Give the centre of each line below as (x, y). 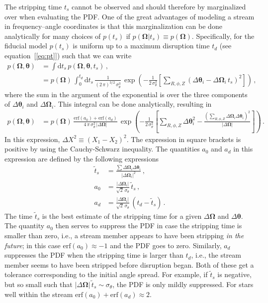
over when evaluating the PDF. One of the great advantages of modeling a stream (130, 16)
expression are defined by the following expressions (82, 158)
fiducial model (26, 46)
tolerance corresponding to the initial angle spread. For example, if (106, 274)
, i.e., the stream (216, 255)
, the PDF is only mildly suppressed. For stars (183, 284)
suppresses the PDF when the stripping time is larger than (94, 255)
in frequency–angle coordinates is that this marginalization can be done (113, 26)
